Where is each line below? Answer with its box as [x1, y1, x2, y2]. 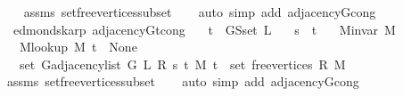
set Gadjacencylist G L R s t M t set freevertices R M [19, 54, 346, 73]
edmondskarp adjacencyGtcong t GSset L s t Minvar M [12, 20, 396, 38]
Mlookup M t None [19, 37, 137, 56]
